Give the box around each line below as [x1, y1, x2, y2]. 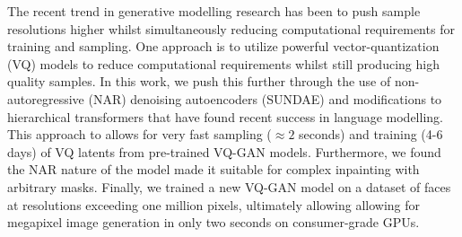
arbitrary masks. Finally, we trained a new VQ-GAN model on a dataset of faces [7, 177, 451, 196]
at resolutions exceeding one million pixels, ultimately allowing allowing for [7, 195, 420, 214]
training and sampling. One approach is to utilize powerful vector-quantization [7, 37, 440, 56]
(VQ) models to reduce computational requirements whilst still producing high [7, 54, 440, 73]
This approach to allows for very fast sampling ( [7, 125, 272, 144]
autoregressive [7, 89, 84, 108]
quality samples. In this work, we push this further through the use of [7, 72, 391, 91]
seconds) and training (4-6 [299, 125, 443, 144]
